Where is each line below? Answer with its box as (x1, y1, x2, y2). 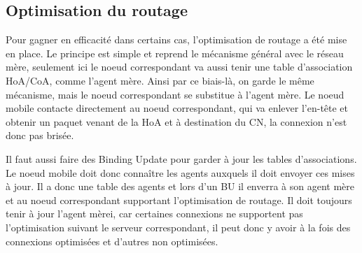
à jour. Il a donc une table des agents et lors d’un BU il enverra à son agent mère (6, 179, 355, 194)
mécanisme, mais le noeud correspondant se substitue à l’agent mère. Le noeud (6, 87, 344, 101)
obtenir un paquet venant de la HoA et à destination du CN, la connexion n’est (6, 114, 347, 129)
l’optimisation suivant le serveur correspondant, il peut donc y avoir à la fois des (6, 219, 351, 234)
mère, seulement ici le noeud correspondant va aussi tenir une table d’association (6, 59, 353, 74)
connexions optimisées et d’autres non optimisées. (6, 233, 218, 248)
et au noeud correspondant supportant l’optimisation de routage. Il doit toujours (6, 192, 352, 207)
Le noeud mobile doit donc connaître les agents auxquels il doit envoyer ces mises (6, 165, 355, 180)
